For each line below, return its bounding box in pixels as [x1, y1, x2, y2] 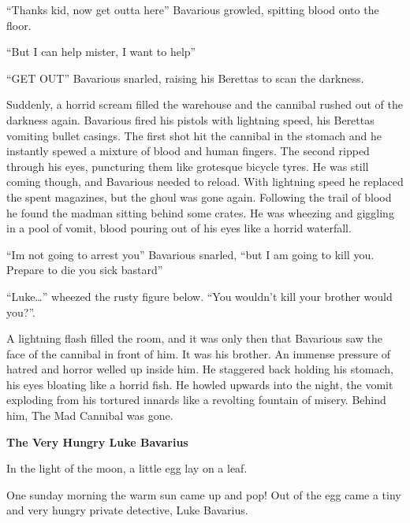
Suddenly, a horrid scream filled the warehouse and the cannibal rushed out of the [6, 96, 403, 113]
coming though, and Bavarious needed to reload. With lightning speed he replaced [6, 173, 404, 190]
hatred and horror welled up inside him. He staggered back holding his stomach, [6, 361, 393, 377]
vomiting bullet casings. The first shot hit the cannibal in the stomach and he [6, 127, 382, 143]
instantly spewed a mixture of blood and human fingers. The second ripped [6, 143, 370, 159]
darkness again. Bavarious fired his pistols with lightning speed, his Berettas [6, 111, 375, 128]
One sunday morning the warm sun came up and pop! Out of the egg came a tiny [6, 486, 401, 503]
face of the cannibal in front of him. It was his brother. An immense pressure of [6, 345, 391, 362]
